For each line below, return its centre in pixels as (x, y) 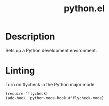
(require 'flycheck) (27, 94)
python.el (84, 9)
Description (30, 37)
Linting (20, 71)
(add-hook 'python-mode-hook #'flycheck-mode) (55, 98)
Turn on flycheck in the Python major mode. (51, 84)
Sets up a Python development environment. (51, 50)
